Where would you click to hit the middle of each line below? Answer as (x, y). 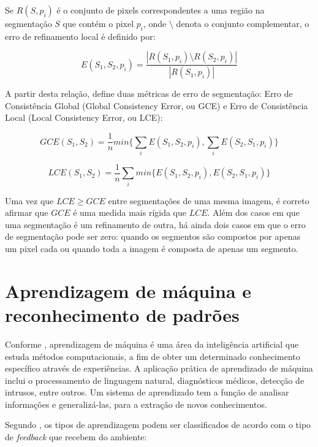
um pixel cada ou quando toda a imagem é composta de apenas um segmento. (152, 249)
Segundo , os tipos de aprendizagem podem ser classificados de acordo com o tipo (158, 425)
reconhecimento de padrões (122, 314)
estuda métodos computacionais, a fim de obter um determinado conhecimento (153, 356)
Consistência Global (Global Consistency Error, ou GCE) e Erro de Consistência (157, 105)
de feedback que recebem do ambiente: (76, 437)
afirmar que (27, 212)
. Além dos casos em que (253, 212)
